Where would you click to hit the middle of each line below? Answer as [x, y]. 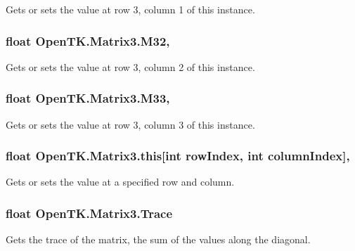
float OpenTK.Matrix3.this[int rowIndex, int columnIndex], [178, 156]
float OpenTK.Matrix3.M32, [88, 40]
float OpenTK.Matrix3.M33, [88, 98]
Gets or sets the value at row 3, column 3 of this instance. [130, 124]
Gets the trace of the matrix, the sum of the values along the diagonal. [158, 239]
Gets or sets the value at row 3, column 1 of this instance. [130, 9]
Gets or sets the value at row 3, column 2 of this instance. [130, 66]
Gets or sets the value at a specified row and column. [120, 182]
